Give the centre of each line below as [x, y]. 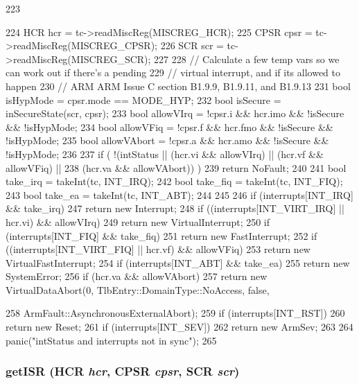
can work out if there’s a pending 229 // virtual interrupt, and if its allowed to [173, 72]
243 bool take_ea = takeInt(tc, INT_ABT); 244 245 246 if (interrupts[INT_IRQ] [179, 194]
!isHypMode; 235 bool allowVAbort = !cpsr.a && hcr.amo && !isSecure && [167, 140]
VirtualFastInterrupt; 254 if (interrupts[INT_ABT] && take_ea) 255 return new [178, 262]
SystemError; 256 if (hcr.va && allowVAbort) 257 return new [137, 276]
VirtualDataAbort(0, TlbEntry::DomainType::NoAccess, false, [138, 289]
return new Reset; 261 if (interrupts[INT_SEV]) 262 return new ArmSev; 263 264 [179, 327]
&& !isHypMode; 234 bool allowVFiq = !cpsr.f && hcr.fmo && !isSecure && [169, 126]
